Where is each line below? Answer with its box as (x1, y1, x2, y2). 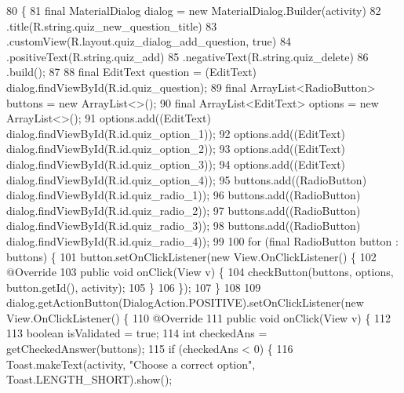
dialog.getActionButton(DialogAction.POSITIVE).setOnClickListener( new (6, 294, 364, 311)
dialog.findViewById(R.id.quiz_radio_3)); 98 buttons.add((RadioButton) (6, 217, 361, 234)
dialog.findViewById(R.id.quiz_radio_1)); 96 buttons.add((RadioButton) (6, 187, 361, 203)
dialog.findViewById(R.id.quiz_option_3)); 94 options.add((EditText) (6, 155, 346, 172)
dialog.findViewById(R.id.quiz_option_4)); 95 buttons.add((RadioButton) (6, 171, 367, 187)
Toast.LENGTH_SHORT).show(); (6, 371, 173, 388)
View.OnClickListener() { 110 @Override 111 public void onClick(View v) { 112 (6, 309, 391, 326)
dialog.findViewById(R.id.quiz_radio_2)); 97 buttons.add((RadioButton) (6, 202, 361, 218)
